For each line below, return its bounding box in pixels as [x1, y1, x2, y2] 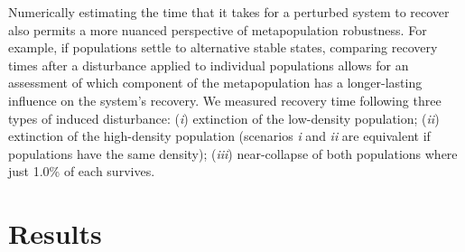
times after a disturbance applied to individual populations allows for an [8, 55, 409, 74]
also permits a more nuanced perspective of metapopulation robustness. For [8, 20, 427, 39]
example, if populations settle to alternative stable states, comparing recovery [8, 38, 438, 57]
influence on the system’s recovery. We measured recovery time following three [8, 90, 442, 109]
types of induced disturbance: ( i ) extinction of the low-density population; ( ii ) [8, 108, 440, 127]
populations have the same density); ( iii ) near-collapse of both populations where [8, 144, 458, 163]
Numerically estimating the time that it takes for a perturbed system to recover [8, 3, 450, 21]
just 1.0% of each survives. [8, 162, 155, 181]
